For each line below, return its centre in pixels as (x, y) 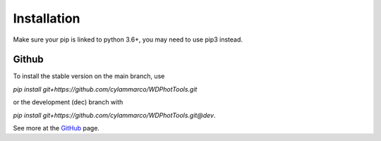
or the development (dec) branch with (68, 102)
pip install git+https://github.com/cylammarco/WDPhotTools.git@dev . (114, 115)
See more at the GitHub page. (56, 128)
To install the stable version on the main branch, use (89, 76)
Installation (47, 18)
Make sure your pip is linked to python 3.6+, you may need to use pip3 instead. (128, 39)
